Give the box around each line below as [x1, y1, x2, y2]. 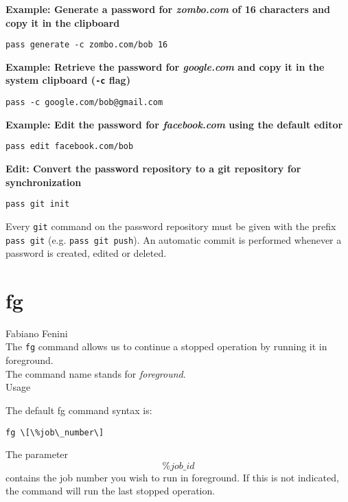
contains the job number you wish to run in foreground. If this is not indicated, [5, 470, 339, 484]
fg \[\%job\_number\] [5, 427, 104, 437]
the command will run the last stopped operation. [5, 483, 216, 498]
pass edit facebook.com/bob [5, 141, 134, 152]
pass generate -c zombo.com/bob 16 [5, 40, 168, 50]
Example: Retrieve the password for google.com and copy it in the [5, 59, 325, 73]
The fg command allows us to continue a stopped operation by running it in [5, 339, 327, 354]
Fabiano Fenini [5, 326, 68, 340]
